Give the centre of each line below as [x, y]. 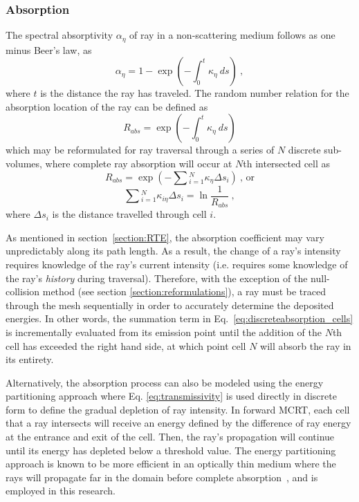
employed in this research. [61, 491]
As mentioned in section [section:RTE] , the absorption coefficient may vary [165, 237]
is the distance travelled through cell [129, 214]
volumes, [24, 164]
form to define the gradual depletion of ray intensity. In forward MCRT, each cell [178, 409]
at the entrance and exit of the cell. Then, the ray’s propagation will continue [170, 437]
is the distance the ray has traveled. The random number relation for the [195, 93]
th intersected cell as [287, 164]
